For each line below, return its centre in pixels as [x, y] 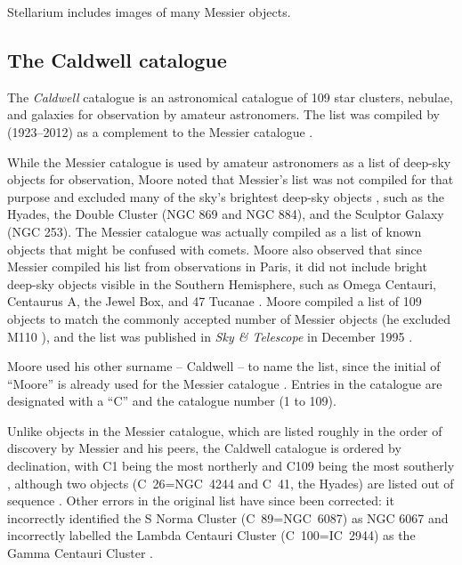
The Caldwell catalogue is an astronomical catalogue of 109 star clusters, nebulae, [230, 97]
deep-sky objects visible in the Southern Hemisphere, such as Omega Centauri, [222, 283]
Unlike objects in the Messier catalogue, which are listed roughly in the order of [225, 430]
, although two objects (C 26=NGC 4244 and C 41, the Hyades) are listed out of [231, 483]
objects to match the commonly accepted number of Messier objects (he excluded [229, 318]
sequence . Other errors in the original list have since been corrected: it [201, 500]
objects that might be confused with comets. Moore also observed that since [215, 249]
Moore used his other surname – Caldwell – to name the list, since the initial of [224, 366]
